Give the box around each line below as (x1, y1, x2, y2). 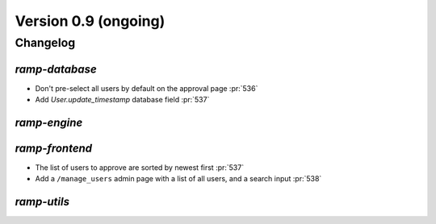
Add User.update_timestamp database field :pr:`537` (35, 95, 210, 105)
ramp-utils (15, 195, 70, 209)
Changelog (15, 35, 76, 50)
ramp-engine (15, 115, 83, 129)
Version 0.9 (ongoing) (15, 12, 166, 30)
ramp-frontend (15, 141, 93, 155)
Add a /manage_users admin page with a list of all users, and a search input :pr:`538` (35, 174, 322, 184)
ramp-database (15, 62, 97, 76)
